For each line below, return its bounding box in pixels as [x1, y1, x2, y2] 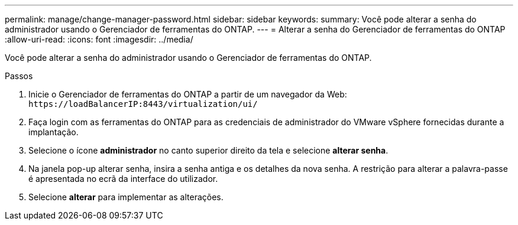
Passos [5, 71, 33, 81]
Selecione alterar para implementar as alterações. [28, 192, 224, 202]
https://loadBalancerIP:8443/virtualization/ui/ [28, 99, 258, 109]
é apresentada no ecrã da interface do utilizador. [28, 174, 218, 184]
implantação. [28, 127, 79, 137]
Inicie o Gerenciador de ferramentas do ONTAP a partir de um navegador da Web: [28, 89, 347, 99]
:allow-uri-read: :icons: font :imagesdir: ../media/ [5, 34, 193, 44]
